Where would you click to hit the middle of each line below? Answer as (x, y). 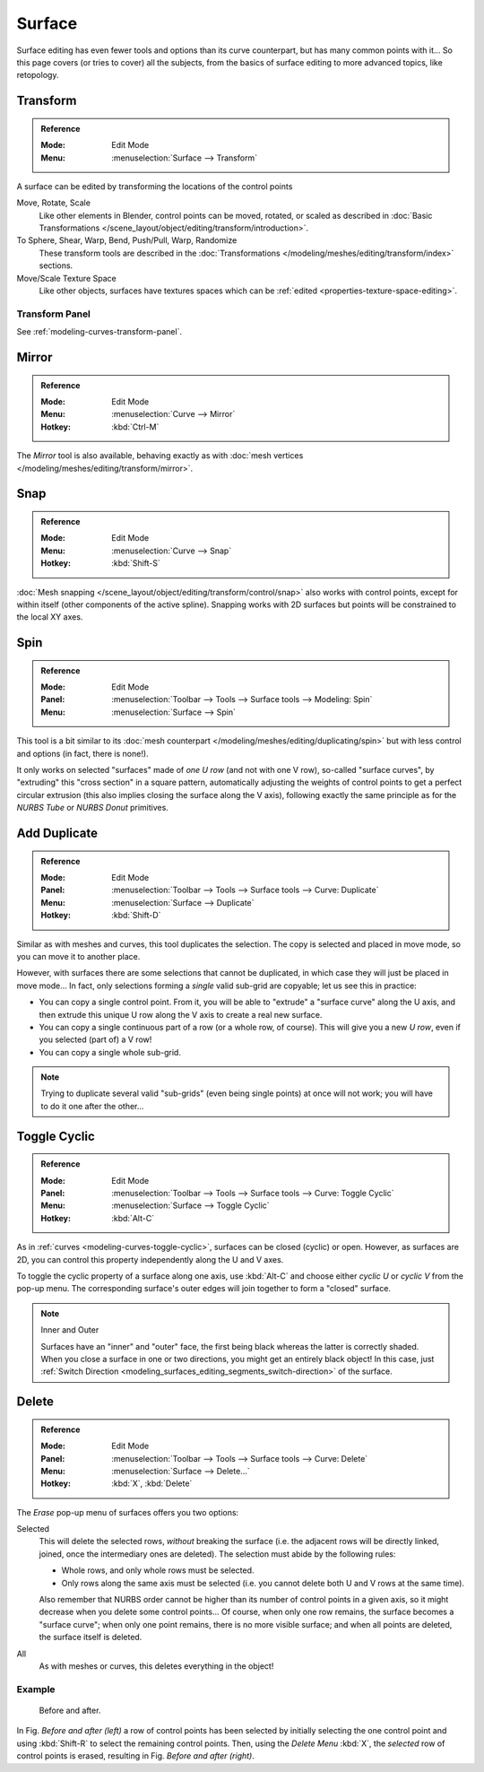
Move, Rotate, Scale (54, 203)
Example (36, 1689)
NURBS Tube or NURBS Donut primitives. (93, 808)
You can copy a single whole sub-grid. (110, 1052)
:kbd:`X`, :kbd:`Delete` (152, 1483)
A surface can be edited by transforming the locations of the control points (155, 186)
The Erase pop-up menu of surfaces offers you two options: (128, 1512)
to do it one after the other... (92, 1106)
